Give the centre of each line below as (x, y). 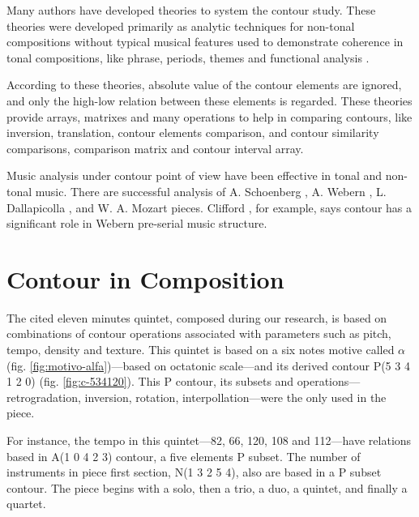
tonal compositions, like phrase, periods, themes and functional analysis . (188, 57)
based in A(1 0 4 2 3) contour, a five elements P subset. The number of (184, 456)
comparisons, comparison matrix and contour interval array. (155, 148)
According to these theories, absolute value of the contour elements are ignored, (204, 85)
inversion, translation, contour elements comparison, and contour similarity (193, 132)
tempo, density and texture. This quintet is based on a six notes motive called (201, 350)
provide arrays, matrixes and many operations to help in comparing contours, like (209, 116)
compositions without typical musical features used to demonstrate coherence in (205, 42)
